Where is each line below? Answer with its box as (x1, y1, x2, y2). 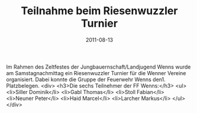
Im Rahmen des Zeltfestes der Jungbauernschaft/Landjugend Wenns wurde (6, 63, 191, 70)
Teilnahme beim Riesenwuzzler (21, 4, 178, 18)
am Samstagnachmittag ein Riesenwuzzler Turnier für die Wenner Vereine (6, 69, 186, 76)
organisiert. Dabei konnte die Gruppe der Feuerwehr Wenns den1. (6, 76, 166, 83)
